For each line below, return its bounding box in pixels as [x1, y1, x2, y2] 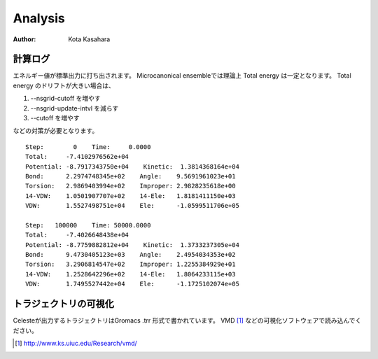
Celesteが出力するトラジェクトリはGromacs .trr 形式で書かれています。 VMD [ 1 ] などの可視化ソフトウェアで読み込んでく [13, 316, 362, 325]
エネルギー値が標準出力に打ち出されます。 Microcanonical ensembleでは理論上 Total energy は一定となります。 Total [13, 71, 351, 80]
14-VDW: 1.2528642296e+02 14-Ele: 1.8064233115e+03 [25, 270, 236, 278]
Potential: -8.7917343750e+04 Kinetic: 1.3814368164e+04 [25, 162, 239, 171]
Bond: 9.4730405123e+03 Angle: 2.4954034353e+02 [25, 251, 236, 259]
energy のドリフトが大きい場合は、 [13, 81, 115, 90]
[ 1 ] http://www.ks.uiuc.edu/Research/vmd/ [15, 339, 138, 347]
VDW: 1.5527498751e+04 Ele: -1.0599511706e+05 [25, 202, 239, 210]
